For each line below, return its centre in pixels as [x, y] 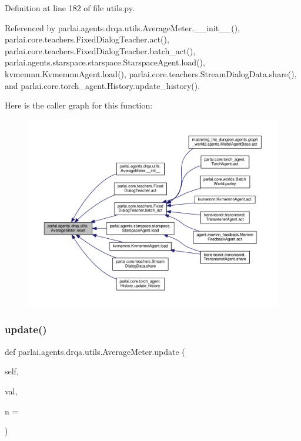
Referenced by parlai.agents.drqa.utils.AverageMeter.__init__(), [122, 27]
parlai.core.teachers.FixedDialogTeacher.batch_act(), [100, 50]
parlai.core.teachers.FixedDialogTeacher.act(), [87, 39]
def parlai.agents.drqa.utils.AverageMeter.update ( [95, 351]
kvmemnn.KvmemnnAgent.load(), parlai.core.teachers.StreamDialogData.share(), [151, 73]
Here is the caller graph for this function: [79, 105]
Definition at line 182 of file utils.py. [70, 8]
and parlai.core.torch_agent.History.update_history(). [103, 85]
